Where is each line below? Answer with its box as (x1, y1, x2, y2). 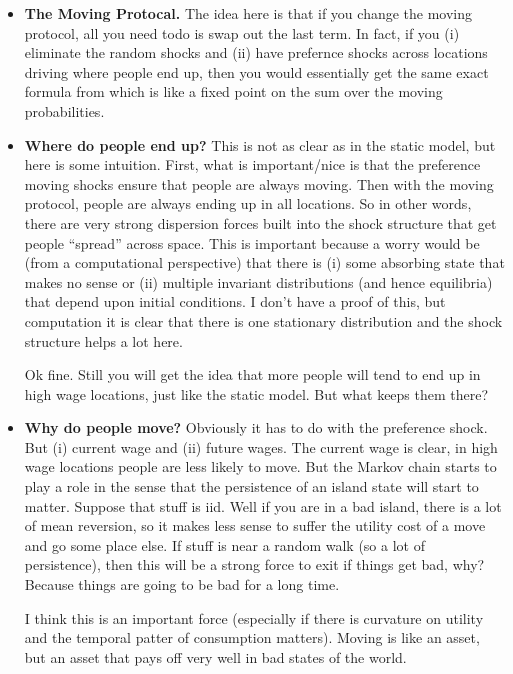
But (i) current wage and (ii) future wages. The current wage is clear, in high (24, 436, 498, 457)
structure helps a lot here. (24, 330, 183, 351)
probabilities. (24, 100, 105, 121)
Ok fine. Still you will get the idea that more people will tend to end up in (24, 364, 481, 385)
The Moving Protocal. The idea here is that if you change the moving (24, 3, 473, 23)
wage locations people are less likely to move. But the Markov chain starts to (24, 456, 497, 477)
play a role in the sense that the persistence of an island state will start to (24, 476, 479, 497)
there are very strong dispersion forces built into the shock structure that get (24, 212, 497, 233)
